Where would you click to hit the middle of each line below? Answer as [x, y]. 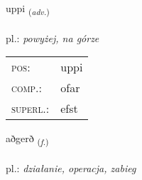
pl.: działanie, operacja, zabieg [71, 168]
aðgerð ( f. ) [27, 139]
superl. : [31, 109]
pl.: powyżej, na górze [53, 37]
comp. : [27, 88]
